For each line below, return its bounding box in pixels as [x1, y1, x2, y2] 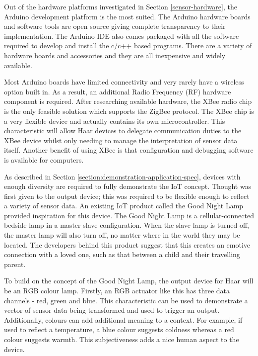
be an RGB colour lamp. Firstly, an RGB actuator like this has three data [4, 285, 230, 296]
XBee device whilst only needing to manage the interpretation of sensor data [4, 135, 238, 145]
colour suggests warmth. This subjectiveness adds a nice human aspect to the [4, 334, 239, 344]
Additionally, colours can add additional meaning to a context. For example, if [4, 314, 243, 325]
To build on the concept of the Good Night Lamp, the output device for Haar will [4, 275, 254, 286]
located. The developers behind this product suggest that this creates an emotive [4, 239, 251, 250]
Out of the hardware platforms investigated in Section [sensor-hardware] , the [4, 1, 237, 11]
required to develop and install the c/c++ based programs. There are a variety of [4, 40, 252, 51]
